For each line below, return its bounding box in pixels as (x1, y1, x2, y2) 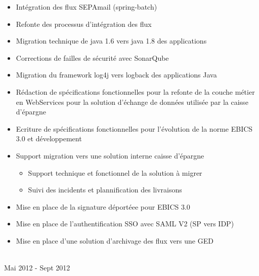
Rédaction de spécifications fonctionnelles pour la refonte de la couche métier (16, 86, 255, 97)
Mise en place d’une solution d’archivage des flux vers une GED (16, 235, 213, 246)
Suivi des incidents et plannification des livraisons (28, 184, 182, 195)
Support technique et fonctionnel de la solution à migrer (28, 167, 202, 178)
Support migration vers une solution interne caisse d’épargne (16, 150, 204, 161)
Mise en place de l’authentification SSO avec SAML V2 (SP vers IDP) (16, 218, 234, 229)
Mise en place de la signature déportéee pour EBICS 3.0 (16, 201, 190, 212)
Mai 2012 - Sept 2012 (4, 262, 70, 273)
